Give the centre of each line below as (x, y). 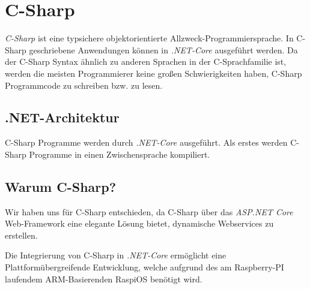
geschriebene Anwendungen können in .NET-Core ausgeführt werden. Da (163, 49)
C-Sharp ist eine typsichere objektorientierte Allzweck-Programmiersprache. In (149, 38)
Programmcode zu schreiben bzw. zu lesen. (84, 85)
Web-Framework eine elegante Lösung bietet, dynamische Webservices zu (139, 223)
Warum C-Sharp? (61, 186)
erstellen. (21, 235)
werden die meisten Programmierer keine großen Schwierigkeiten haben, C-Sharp (153, 73)
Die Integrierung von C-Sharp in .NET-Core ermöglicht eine (116, 255)
